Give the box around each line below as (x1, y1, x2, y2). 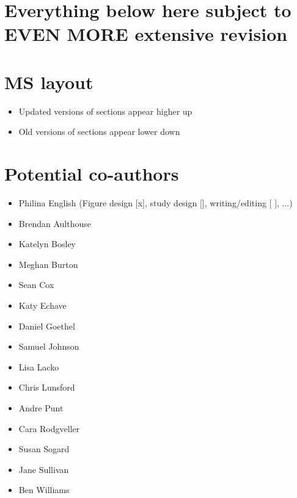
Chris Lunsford (18, 381, 75, 394)
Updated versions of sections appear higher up (18, 104, 193, 117)
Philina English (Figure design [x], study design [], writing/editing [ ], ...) (18, 197, 293, 209)
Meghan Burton (18, 258, 78, 270)
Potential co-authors (4, 161, 179, 186)
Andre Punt (18, 401, 64, 414)
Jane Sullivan (18, 463, 69, 475)
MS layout (4, 69, 94, 94)
